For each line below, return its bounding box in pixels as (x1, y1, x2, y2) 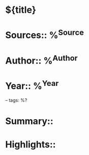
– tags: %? (5, 97, 27, 103)
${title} (5, 4, 37, 16)
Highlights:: (5, 139, 56, 150)
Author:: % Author (5, 53, 78, 67)
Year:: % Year (5, 78, 59, 92)
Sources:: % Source (5, 28, 84, 41)
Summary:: (5, 115, 53, 127)
